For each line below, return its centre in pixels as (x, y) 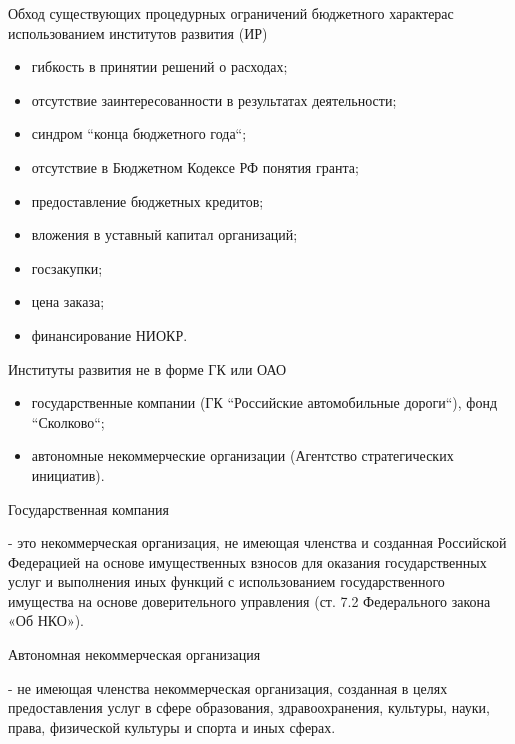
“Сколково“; (68, 421)
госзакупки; (67, 267)
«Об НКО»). (46, 620)
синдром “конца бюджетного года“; (139, 133)
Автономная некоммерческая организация (134, 654)
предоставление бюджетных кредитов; (147, 200)
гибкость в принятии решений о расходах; (159, 66)
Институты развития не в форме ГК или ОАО (147, 368)
